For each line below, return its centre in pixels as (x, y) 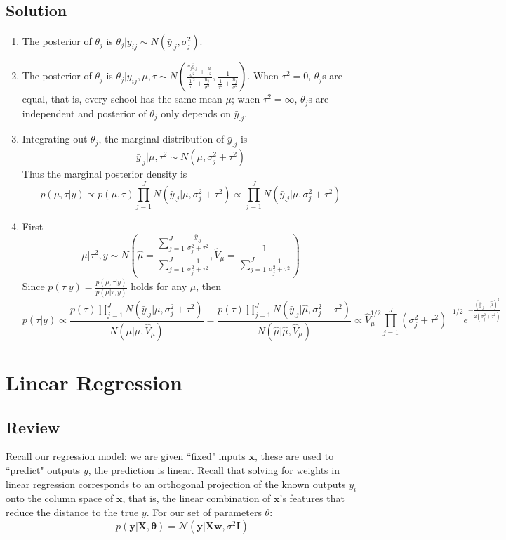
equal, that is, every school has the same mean (122, 99)
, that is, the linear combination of (197, 498)
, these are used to (294, 456)
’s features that (312, 498)
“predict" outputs (43, 470)
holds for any (159, 286)
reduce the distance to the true (72, 512)
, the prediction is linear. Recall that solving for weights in (214, 470)
